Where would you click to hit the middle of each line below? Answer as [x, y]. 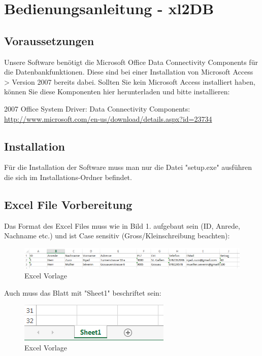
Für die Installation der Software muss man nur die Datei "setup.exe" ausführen [128, 167]
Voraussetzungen [49, 40]
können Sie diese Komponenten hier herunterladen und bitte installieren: [117, 92]
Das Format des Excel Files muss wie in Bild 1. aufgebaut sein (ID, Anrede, [122, 225]
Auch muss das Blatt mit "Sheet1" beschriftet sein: [83, 292]
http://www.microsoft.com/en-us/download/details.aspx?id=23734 [108, 118]
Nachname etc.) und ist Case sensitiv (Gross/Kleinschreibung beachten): [117, 236]
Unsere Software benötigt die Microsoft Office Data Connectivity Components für [131, 62]
